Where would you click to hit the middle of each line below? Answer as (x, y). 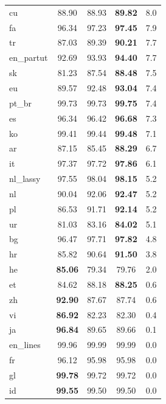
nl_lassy (25, 179)
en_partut (29, 57)
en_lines (25, 345)
